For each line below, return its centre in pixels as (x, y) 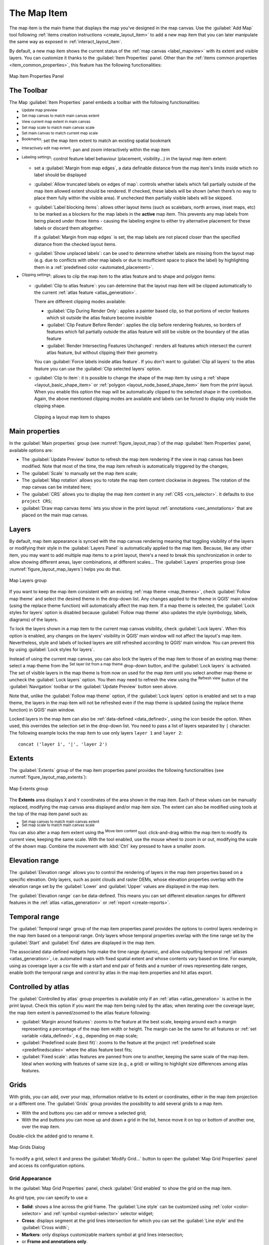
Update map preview (39, 110)
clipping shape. (50, 405)
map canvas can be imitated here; (57, 487)
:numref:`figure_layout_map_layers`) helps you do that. (65, 569)
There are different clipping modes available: (80, 302)
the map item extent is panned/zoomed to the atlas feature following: (80, 1012)
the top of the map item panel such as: (49, 814)
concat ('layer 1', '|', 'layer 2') (63, 744)
